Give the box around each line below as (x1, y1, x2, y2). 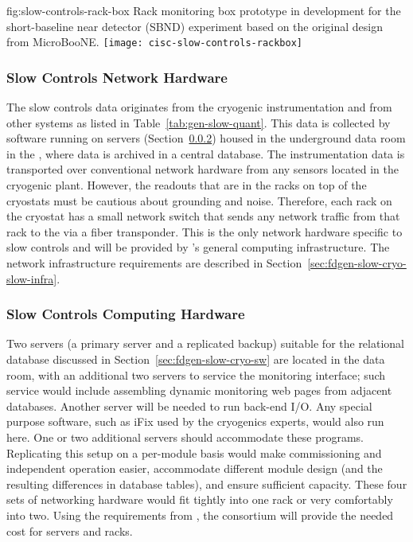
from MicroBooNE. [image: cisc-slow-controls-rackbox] (6, 33, 302, 50)
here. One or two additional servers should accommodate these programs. (6, 428, 364, 445)
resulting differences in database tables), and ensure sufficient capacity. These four (6, 475, 407, 492)
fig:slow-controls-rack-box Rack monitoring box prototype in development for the (6, 2, 401, 18)
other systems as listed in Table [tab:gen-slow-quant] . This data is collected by (6, 114, 391, 131)
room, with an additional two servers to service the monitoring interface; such (6, 366, 386, 383)
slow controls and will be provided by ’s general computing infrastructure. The (6, 239, 390, 255)
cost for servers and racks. (6, 522, 133, 539)
